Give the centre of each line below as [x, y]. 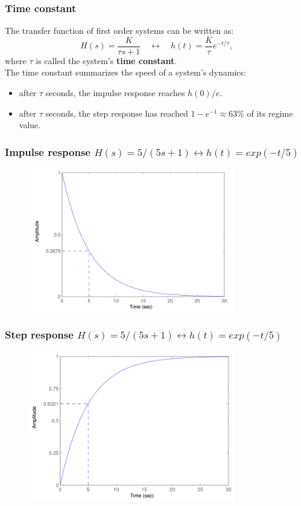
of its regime [270, 113]
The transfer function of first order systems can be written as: [119, 31]
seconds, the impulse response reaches [115, 93]
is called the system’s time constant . [106, 60]
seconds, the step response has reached [117, 113]
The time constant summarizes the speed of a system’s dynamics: [125, 72]
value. [30, 125]
